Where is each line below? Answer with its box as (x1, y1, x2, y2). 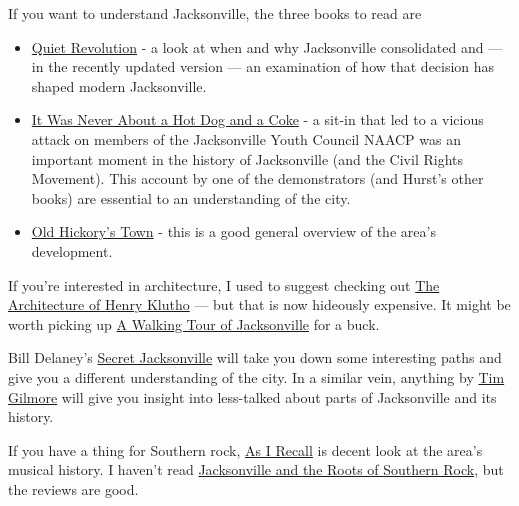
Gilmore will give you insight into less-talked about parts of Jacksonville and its (8, 386, 497, 407)
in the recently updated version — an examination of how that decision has (31, 56, 495, 77)
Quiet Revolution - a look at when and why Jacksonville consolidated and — (31, 36, 503, 57)
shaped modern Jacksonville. (31, 75, 207, 96)
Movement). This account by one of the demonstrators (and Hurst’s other (31, 168, 484, 189)
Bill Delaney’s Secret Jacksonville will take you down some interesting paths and (8, 347, 502, 368)
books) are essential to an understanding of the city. (31, 187, 351, 208)
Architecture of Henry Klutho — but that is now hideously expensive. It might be (8, 294, 511, 315)
